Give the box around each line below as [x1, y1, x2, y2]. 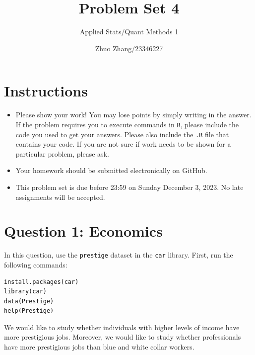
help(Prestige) [4, 307, 54, 315]
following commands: [4, 259, 67, 269]
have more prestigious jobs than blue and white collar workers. [4, 342, 194, 352]
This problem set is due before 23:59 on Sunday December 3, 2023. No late [15, 181, 244, 192]
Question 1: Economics [4, 221, 163, 241]
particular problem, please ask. [15, 148, 109, 159]
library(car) [4, 288, 47, 295]
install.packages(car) [4, 278, 79, 285]
